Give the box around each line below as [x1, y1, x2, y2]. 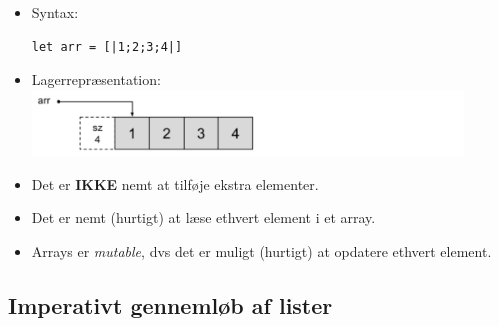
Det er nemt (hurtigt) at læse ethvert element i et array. [31, 207, 376, 228]
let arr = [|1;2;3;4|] [31, 39, 183, 54]
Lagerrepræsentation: [31, 69, 161, 90]
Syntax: [31, 2, 79, 22]
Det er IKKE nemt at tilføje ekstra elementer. [31, 173, 319, 194]
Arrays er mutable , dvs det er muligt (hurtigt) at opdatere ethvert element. [31, 240, 492, 261]
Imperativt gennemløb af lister [8, 289, 333, 320]
